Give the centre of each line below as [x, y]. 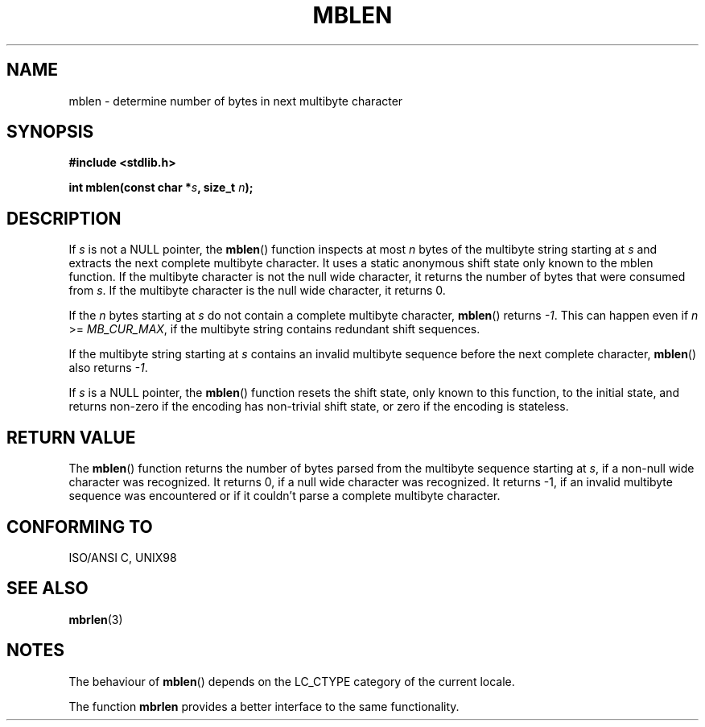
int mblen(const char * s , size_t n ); [161, 188]
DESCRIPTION [64, 218]
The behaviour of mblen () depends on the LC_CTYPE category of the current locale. [292, 681]
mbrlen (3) [96, 619]
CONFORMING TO [80, 527]
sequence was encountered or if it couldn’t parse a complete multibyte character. [284, 496]
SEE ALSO [47, 589]
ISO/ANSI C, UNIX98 [123, 557]
